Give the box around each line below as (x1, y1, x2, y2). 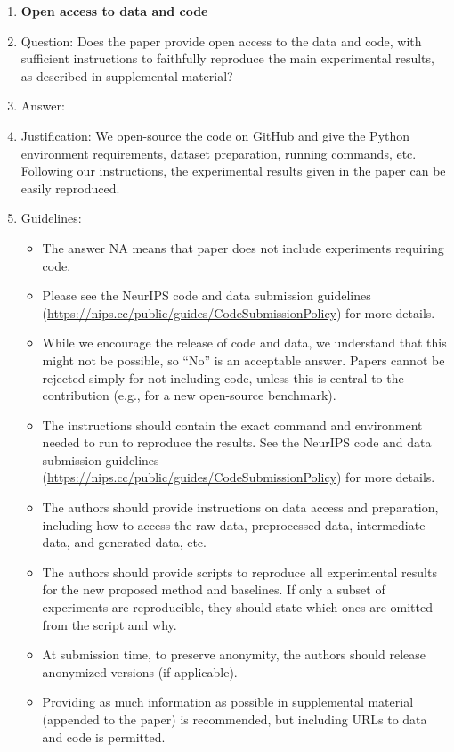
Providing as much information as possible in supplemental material (42, 692, 414, 711)
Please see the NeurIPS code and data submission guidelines (42, 286, 371, 305)
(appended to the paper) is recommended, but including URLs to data (42, 710, 427, 728)
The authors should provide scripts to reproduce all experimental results (42, 562, 437, 581)
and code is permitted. (42, 727, 166, 746)
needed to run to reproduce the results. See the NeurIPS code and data (42, 433, 432, 452)
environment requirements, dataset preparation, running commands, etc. (20, 143, 417, 162)
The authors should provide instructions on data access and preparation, (42, 498, 439, 517)
